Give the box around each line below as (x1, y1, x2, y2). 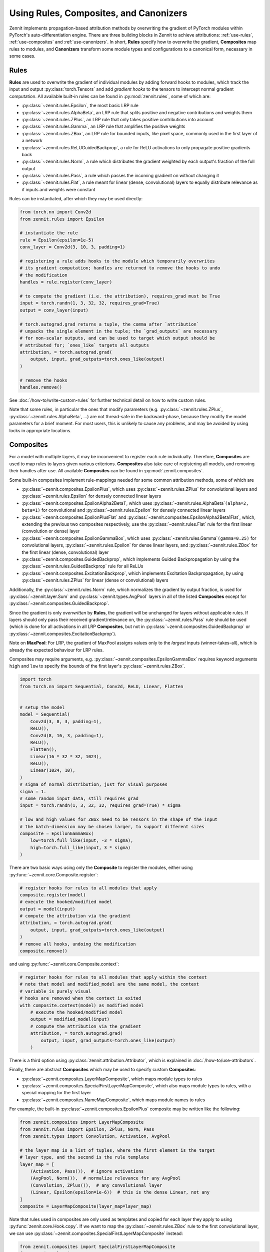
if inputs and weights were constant (21, 186, 95, 192)
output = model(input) (19, 906, 75, 911)
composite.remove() (19, 948, 67, 954)
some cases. (9, 53, 36, 59)
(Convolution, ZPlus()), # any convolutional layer (30, 1182, 162, 1188)
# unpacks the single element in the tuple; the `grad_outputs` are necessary (19, 328, 217, 334)
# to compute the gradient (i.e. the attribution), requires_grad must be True (19, 293, 220, 299)
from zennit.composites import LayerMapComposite (19, 1119, 144, 1125)
